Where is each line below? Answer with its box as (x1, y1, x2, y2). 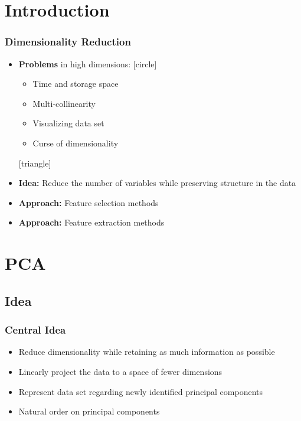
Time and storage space (32, 77, 119, 90)
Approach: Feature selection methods (18, 196, 159, 208)
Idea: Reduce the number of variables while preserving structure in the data (18, 177, 296, 189)
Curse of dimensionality (32, 136, 119, 149)
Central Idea (5, 322, 66, 337)
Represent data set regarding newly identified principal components (18, 385, 263, 397)
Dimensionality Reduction (5, 34, 131, 49)
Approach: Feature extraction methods (18, 216, 165, 229)
